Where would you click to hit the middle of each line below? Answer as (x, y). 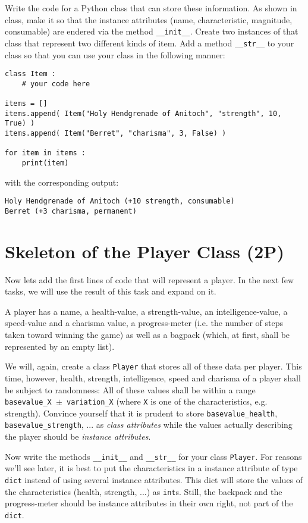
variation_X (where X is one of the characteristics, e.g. (167, 401)
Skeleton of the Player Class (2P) (144, 251)
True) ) (20, 123)
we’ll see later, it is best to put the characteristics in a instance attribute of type (151, 468)
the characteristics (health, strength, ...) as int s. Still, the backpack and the (144, 491)
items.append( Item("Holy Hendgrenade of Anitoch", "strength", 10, (143, 113)
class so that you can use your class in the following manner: (115, 54)
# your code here (56, 84)
